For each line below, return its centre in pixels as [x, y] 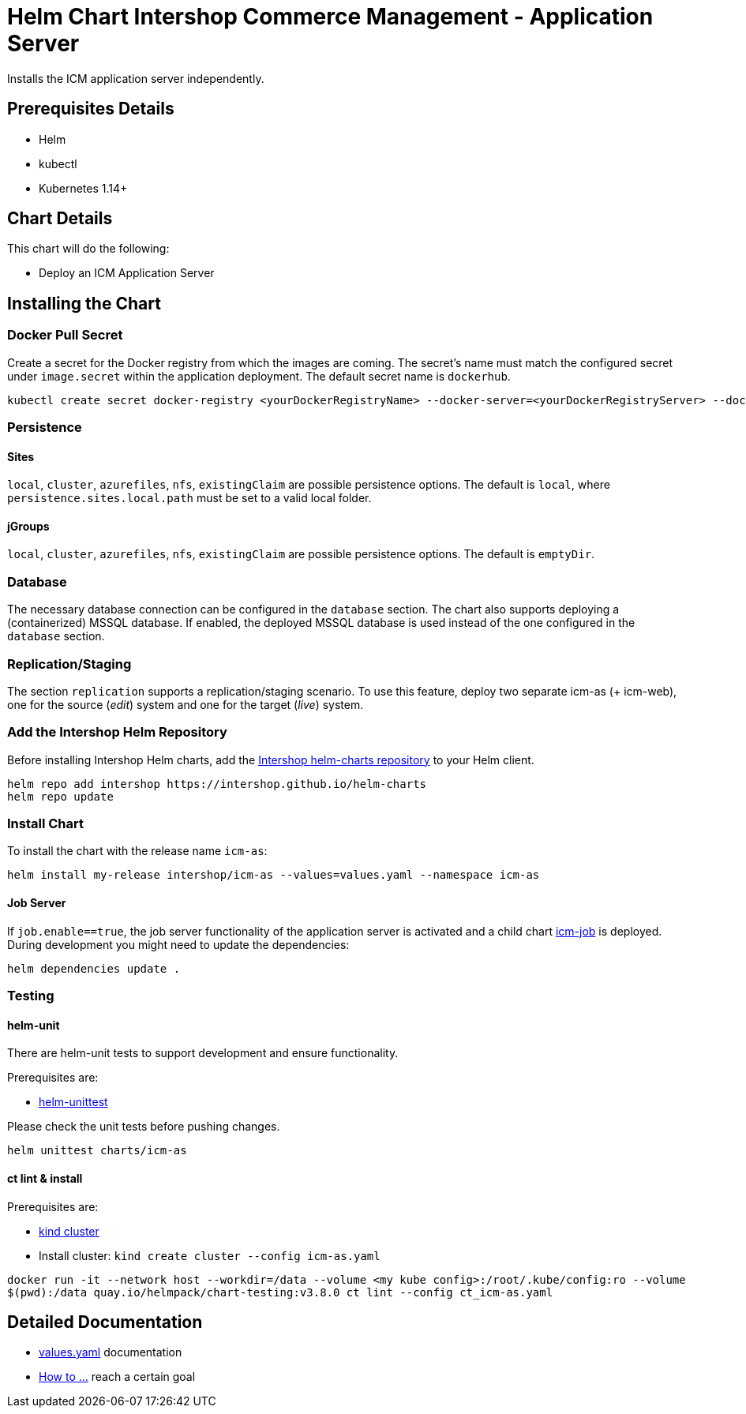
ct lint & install [45, 1178]
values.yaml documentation [111, 1352]
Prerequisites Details [91, 109]
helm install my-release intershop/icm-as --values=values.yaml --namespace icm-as [274, 875]
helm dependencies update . [94, 968]
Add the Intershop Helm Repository [117, 732]
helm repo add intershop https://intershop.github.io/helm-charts [217, 784]
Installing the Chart [84, 303]
